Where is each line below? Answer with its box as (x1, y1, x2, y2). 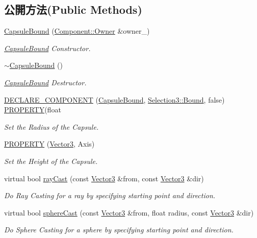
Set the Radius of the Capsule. (4, 121, 99, 132)
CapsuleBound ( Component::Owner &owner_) (4, 26, 150, 36)
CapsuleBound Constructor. (4, 42, 91, 53)
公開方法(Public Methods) (4, 2, 142, 17)
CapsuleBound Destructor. (4, 77, 87, 87)
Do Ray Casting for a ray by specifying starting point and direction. (4, 190, 216, 201)
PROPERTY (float (4, 104, 61, 115)
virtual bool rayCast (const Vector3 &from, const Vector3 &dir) (4, 173, 204, 183)
